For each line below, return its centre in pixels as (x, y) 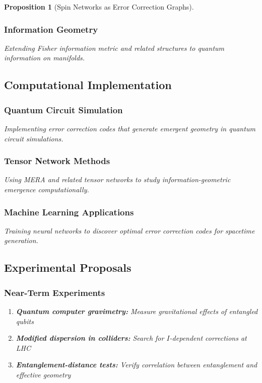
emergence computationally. (47, 189)
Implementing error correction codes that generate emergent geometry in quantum (130, 128)
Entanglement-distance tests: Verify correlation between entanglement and (137, 365)
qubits (25, 321)
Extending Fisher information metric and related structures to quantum (114, 48)
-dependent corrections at (208, 338)
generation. (21, 240)
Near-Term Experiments (55, 292)
